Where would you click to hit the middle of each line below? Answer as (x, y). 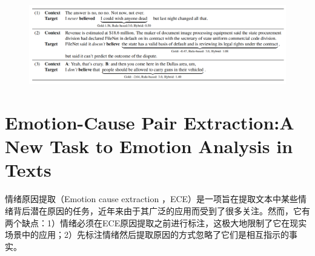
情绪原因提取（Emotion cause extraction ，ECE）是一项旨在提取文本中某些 (152, 199)
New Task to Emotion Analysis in (149, 146)
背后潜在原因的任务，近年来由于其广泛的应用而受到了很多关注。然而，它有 (161, 210)
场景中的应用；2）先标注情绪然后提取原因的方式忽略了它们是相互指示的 (147, 235)
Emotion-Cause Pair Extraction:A (150, 123)
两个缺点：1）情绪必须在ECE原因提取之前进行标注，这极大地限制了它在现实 (156, 222)
